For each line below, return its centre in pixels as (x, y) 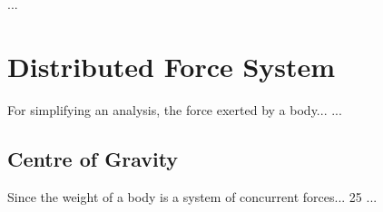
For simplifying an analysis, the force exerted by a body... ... (175, 109)
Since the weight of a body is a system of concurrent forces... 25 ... (192, 196)
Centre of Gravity (93, 158)
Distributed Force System (172, 66)
